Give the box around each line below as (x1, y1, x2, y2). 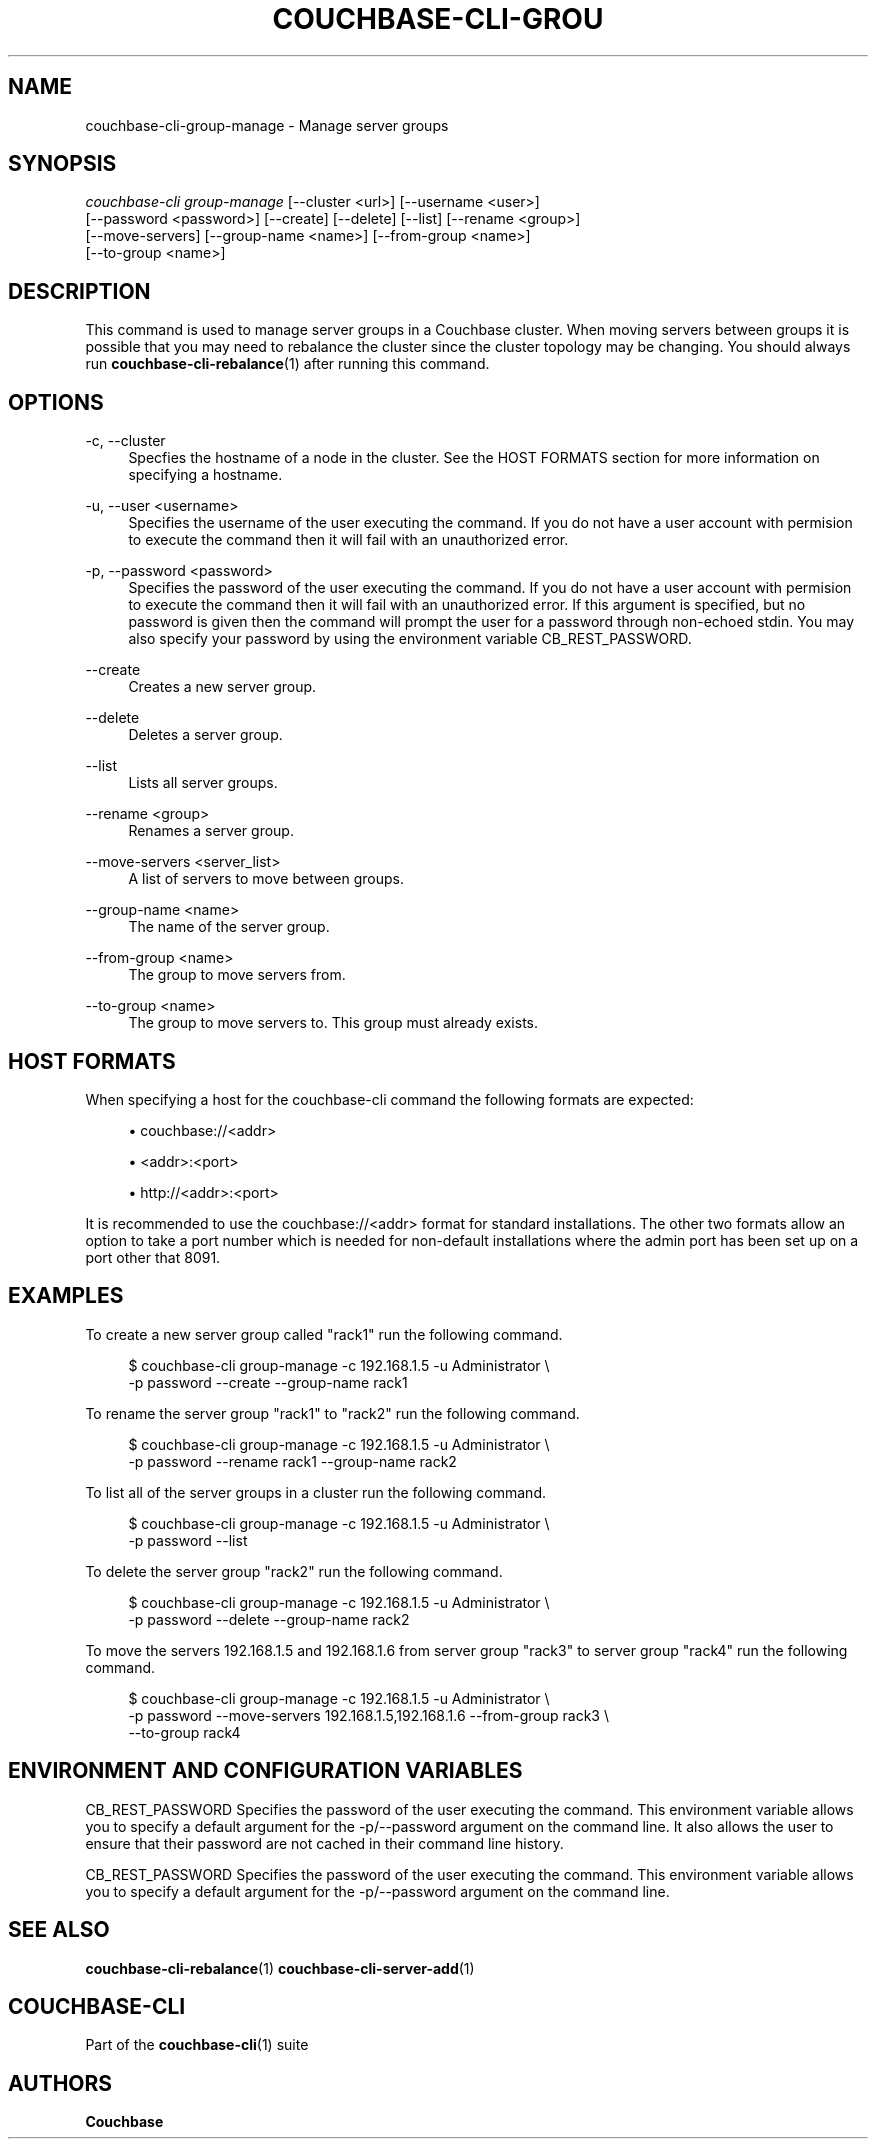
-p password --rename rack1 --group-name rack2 (128, 1452, 457, 1470)
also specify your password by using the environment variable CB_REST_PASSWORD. (128, 630, 692, 648)
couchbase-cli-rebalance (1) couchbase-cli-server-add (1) (85, 1959, 475, 1977)
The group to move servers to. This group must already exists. (128, 1014, 538, 1032)
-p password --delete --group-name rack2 (128, 1610, 410, 1628)
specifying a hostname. (128, 466, 283, 484)
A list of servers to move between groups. (128, 870, 404, 888)
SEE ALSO (8, 1917, 110, 1943)
